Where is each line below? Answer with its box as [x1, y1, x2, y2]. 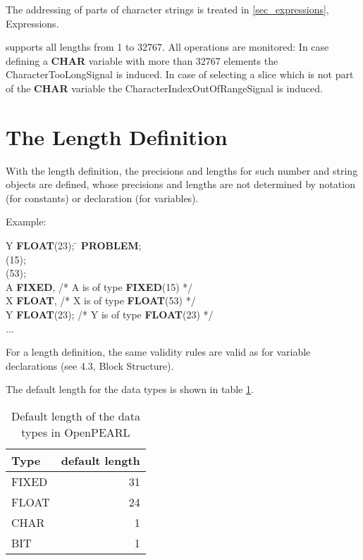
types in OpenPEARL [21, 424, 130, 440]
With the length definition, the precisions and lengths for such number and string [6, 163, 358, 178]
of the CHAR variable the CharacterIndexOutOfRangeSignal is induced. [6, 80, 323, 95]
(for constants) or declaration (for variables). [6, 190, 199, 205]
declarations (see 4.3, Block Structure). [6, 358, 174, 373]
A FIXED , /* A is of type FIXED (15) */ [6, 279, 193, 294]
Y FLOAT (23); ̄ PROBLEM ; [6, 238, 142, 253]
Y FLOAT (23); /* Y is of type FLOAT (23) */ [6, 307, 214, 322]
